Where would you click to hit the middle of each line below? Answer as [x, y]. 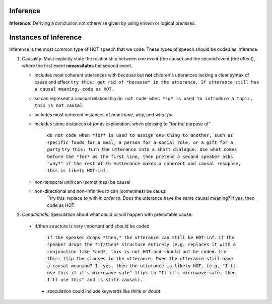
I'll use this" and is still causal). [95, 280]
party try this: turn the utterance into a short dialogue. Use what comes [142, 149]
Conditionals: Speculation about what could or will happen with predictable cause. [107, 214]
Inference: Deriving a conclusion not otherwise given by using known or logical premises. [103, 23]
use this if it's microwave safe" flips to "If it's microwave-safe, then [142, 273]
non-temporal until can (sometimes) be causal [82, 182]
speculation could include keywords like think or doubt [104, 291]
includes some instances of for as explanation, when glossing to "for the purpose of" [123, 124]
